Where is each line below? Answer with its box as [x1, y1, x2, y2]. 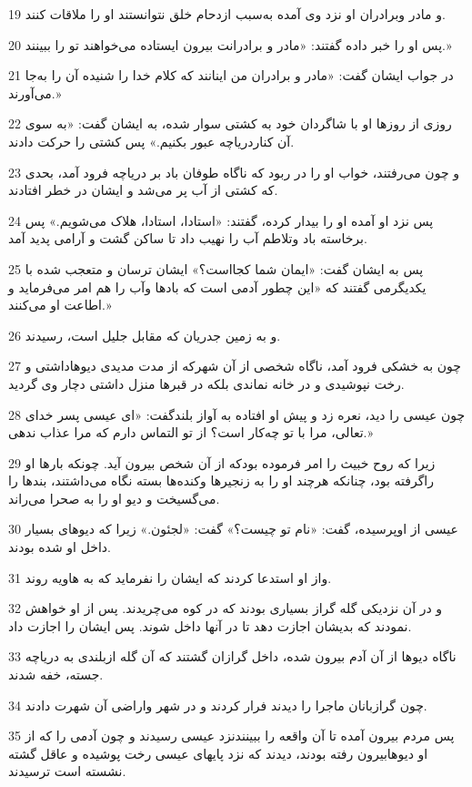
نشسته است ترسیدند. [8, 761, 126, 781]
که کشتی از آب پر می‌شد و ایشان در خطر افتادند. [8, 180, 278, 199]
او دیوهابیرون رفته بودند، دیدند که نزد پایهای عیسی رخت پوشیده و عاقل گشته [8, 743, 428, 762]
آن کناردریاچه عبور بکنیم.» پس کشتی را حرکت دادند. [8, 131, 295, 150]
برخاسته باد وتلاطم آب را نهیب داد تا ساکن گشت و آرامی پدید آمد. [8, 229, 367, 248]
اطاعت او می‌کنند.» [8, 295, 112, 314]
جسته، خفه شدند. [8, 665, 104, 684]
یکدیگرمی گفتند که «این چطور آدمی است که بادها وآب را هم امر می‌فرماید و [8, 277, 427, 296]
